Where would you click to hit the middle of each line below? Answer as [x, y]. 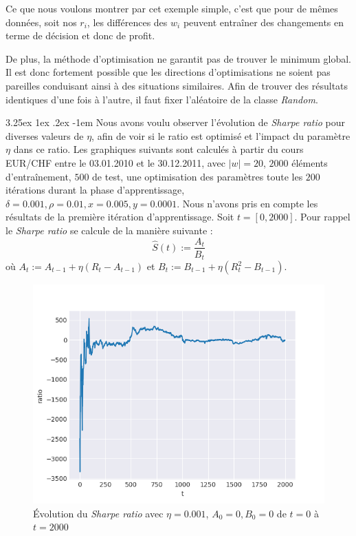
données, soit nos [41, 22]
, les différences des [127, 22]
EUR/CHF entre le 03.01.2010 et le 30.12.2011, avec [115, 162]
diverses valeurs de [45, 135]
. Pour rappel [322, 217]
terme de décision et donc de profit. [80, 35]
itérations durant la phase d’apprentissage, [95, 190]
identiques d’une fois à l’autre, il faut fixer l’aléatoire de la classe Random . [162, 99]
